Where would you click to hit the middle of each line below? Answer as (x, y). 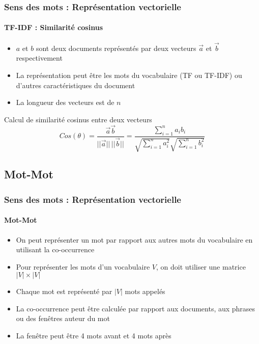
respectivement (39, 58)
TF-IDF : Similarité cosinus (53, 27)
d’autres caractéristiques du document (76, 85)
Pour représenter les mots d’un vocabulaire (83, 266)
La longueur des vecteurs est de (65, 102)
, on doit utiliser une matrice (201, 266)
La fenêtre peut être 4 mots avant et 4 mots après (94, 336)
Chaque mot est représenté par (64, 291)
